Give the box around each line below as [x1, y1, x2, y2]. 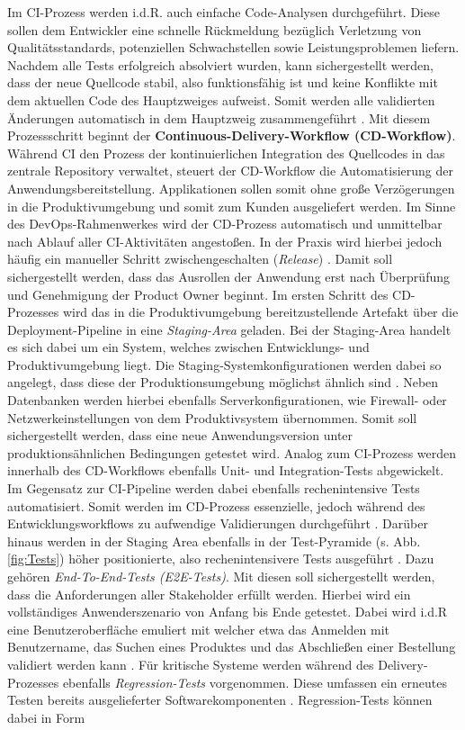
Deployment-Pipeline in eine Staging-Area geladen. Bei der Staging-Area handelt [7, 320, 452, 338]
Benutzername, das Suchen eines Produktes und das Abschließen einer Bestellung [7, 637, 456, 656]
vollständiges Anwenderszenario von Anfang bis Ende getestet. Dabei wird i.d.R [7, 602, 448, 621]
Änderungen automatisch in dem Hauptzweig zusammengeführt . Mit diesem [7, 108, 431, 127]
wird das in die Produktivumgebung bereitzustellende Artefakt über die [62, 302, 459, 321]
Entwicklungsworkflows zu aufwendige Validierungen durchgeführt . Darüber [7, 514, 428, 533]
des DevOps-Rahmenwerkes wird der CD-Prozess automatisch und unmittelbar [7, 214, 443, 233]
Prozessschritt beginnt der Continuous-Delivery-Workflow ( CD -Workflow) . [7, 126, 456, 145]
